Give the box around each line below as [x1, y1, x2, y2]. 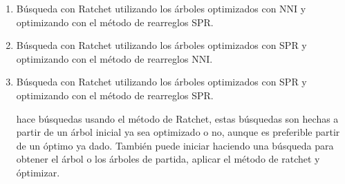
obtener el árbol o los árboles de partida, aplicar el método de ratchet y [16, 152, 320, 166]
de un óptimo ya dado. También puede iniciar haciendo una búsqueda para [16, 138, 334, 152]
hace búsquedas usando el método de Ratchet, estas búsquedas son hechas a [16, 111, 339, 125]
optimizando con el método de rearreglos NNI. [16, 51, 213, 65]
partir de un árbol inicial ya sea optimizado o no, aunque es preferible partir [16, 125, 340, 139]
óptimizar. [16, 165, 60, 179]
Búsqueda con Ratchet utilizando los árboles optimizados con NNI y [16, 1, 306, 15]
